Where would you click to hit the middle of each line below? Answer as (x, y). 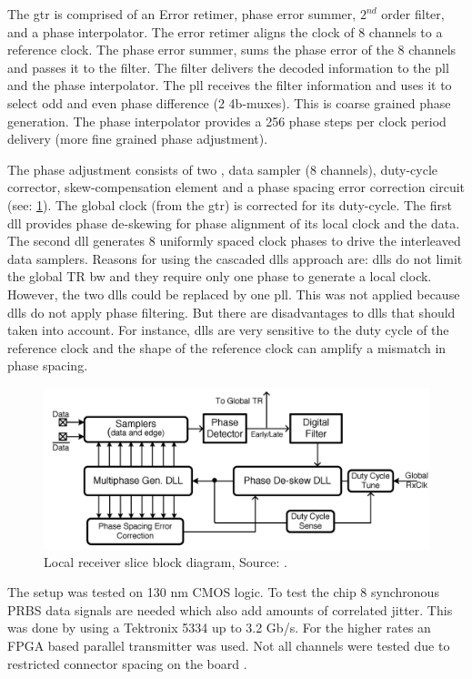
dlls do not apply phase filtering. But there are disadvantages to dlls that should (231, 312)
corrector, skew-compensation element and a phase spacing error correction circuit (236, 187)
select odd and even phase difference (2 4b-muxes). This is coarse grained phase (229, 102)
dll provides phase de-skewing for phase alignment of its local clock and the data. (234, 223)
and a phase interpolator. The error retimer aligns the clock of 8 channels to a (225, 31)
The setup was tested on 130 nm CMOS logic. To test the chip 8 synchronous (223, 592)
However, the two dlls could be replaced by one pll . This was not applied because (234, 294)
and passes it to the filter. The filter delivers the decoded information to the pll (228, 67)
